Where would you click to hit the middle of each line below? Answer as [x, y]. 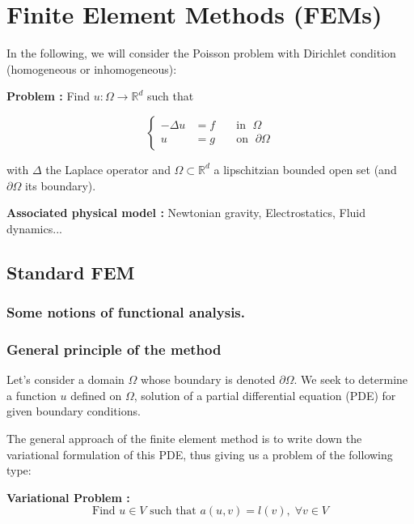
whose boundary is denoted [208, 379]
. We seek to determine [351, 379]
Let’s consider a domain [65, 379]
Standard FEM [71, 272]
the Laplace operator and [108, 169]
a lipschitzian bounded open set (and [305, 169]
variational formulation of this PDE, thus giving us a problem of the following [200, 454]
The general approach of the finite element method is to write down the [184, 438]
